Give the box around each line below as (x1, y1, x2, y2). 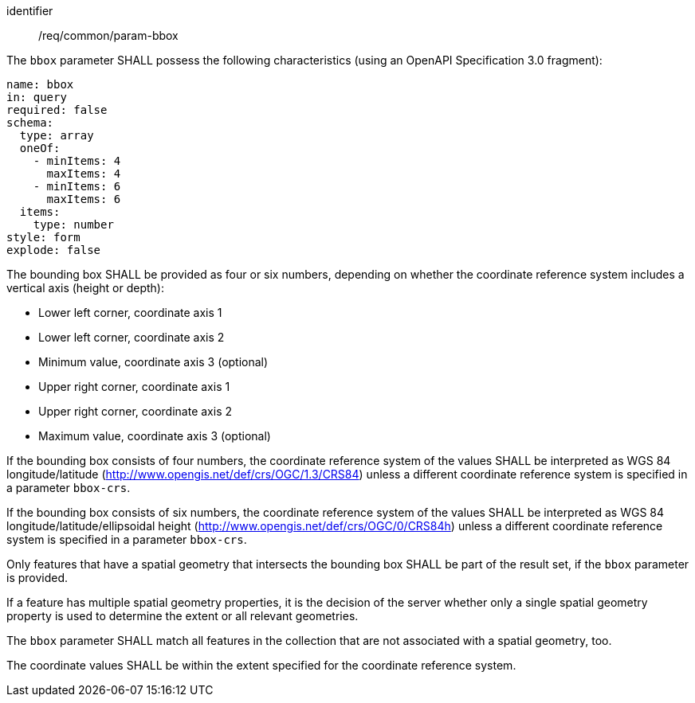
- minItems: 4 (33, 154, 121, 167)
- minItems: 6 (33, 180, 121, 193)
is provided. (6, 571, 69, 584)
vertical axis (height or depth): (6, 281, 164, 295)
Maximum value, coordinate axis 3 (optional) (38, 429, 271, 443)
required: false (6, 103, 108, 116)
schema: (6, 116, 54, 129)
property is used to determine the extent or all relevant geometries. (6, 609, 359, 623)
